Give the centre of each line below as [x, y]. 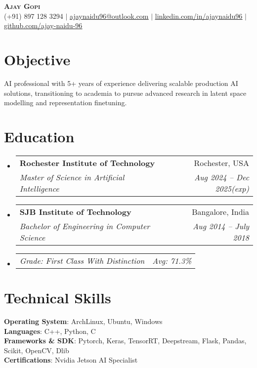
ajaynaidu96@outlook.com [109, 16]
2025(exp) [232, 188]
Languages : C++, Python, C [50, 331]
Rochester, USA [221, 163]
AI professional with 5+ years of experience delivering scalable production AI [121, 83]
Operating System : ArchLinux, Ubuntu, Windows [83, 321]
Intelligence [39, 188]
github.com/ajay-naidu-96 [43, 25]
